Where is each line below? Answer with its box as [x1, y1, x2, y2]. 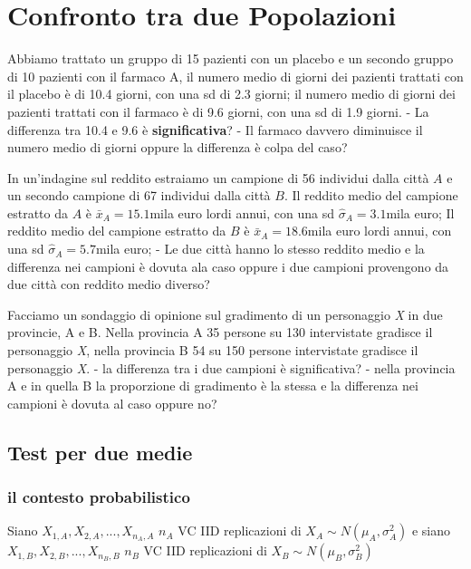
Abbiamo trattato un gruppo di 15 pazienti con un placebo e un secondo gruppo [7, 49, 454, 68]
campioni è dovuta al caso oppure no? [7, 393, 217, 412]
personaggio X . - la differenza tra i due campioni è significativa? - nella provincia [7, 358, 456, 377]
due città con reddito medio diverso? [7, 275, 210, 294]
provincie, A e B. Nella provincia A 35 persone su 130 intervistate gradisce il [7, 323, 433, 342]
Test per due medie [7, 438, 193, 466]
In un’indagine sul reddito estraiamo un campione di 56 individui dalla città [7, 168, 429, 187]
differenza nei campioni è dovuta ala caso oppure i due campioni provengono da [7, 256, 449, 275]
